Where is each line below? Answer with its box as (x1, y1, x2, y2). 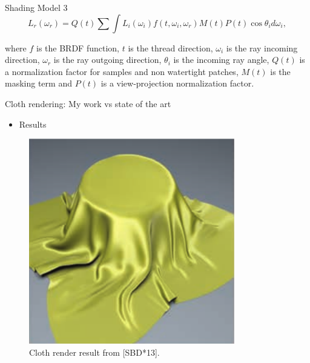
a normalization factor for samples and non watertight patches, (5, 65, 239, 77)
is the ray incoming (226, 41, 298, 54)
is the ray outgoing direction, (53, 53, 162, 66)
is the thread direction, (128, 41, 213, 54)
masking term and (5, 77, 72, 90)
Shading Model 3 (5, 1, 68, 13)
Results (19, 117, 47, 130)
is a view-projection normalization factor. (101, 77, 254, 90)
